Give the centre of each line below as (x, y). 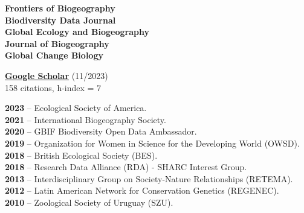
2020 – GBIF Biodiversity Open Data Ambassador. (101, 131)
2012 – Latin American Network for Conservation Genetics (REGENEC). (142, 190)
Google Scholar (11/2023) (57, 75)
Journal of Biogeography (57, 43)
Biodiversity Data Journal (60, 20)
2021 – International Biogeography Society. (86, 119)
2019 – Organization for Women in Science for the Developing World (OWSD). (152, 143)
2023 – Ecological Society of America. (76, 108)
